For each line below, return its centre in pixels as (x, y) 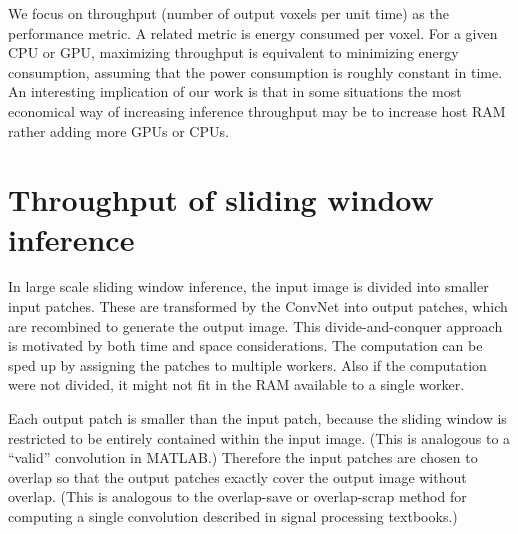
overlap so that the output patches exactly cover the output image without (237, 476)
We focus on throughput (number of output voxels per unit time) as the (228, 13)
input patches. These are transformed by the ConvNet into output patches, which (258, 306)
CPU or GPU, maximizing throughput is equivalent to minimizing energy (233, 52)
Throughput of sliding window (221, 199)
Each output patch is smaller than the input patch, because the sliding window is (257, 418)
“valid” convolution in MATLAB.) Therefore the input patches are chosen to (243, 457)
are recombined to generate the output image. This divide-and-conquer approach (255, 325)
